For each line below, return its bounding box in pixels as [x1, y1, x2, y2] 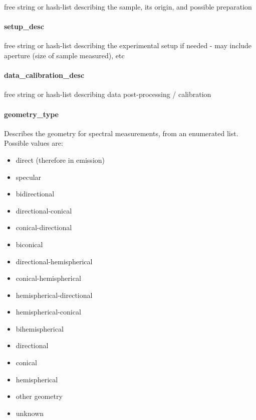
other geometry [16, 391, 63, 401]
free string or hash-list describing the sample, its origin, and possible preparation [4, 2, 252, 12]
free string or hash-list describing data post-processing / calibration [4, 89, 211, 99]
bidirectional [16, 188, 55, 199]
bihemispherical [16, 323, 64, 334]
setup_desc [4, 21, 44, 32]
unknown [16, 407, 44, 418]
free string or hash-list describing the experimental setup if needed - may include [4, 40, 252, 51]
